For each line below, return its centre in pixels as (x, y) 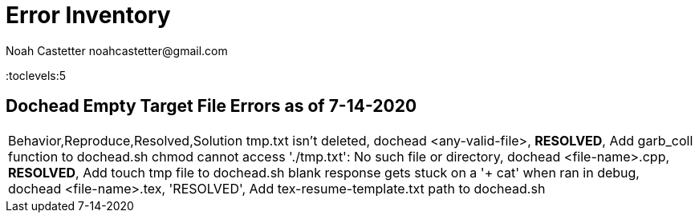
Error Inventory (88, 15)
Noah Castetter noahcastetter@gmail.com (117, 50)
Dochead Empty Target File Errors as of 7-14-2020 (211, 106)
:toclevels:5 (36, 75)
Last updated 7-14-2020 (70, 205)
